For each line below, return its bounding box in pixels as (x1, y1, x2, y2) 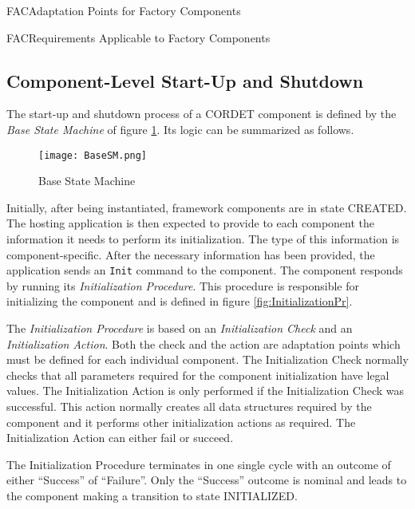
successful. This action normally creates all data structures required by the (6, 398, 372, 415)
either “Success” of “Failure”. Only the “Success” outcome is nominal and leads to (6, 472, 407, 488)
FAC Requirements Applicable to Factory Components (6, 29, 271, 45)
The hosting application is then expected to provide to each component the (6, 215, 375, 231)
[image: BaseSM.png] (38, 149, 148, 161)
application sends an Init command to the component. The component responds (6, 262, 403, 278)
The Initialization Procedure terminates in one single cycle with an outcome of (6, 456, 391, 472)
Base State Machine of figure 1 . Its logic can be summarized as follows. (6, 120, 354, 137)
